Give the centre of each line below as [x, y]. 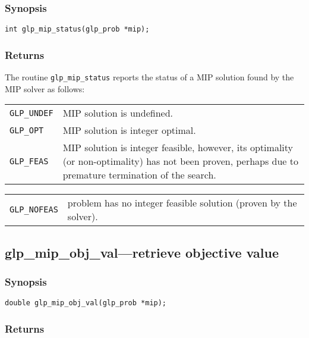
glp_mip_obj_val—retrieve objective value [142, 252]
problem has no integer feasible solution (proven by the [182, 203]
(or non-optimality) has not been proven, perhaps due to [181, 161]
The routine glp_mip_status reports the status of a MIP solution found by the [149, 77]
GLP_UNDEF [31, 113]
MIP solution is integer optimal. [129, 130]
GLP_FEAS [29, 161]
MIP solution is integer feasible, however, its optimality [178, 148]
